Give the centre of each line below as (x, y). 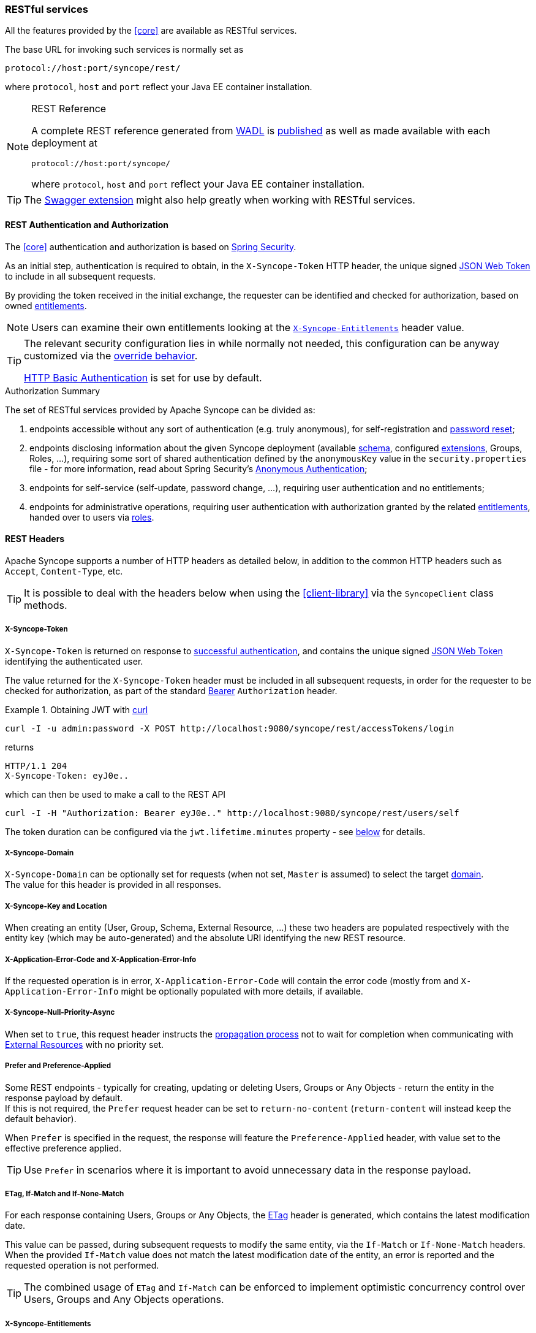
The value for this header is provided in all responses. (113, 885)
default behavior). (41, 1118)
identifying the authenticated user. (74, 661)
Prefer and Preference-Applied (58, 1066)
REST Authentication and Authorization (87, 224)
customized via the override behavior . (111, 355)
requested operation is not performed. (82, 1266)
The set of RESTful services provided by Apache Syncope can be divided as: (160, 410)
